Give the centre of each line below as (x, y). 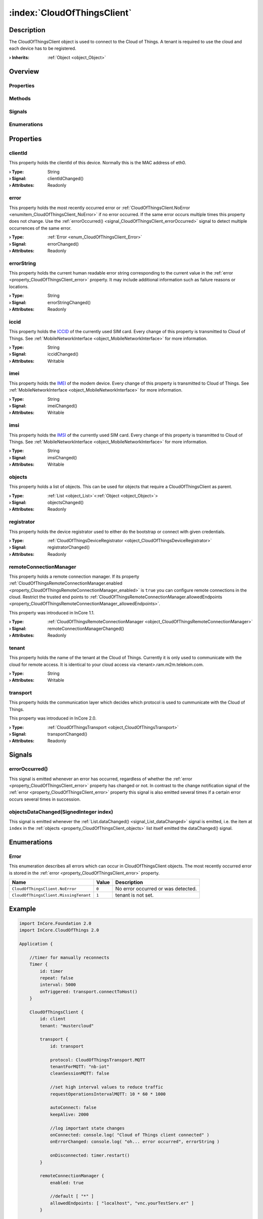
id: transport (67, 1046)
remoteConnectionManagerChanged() (86, 629)
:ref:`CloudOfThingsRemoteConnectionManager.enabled (66, 583)
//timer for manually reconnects (69, 957)
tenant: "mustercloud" (67, 1026)
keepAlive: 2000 (69, 1114)
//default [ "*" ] (72, 1196)
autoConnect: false (73, 1108)
